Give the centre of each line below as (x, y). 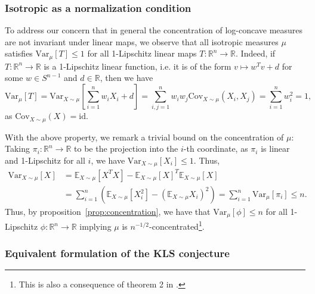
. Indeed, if (256, 53)
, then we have (126, 78)
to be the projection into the (126, 148)
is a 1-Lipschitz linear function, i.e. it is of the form (138, 66)
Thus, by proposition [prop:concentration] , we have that (108, 212)
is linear (275, 148)
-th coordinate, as (216, 148)
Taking (18, 148)
